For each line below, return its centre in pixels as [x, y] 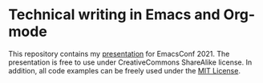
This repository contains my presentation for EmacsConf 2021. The [119, 53]
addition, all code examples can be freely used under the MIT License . [124, 70]
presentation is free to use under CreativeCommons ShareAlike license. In [130, 62]
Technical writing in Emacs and [114, 15]
